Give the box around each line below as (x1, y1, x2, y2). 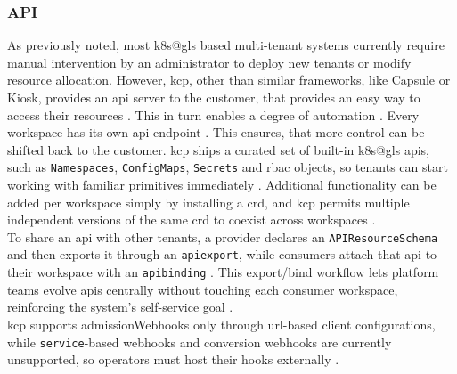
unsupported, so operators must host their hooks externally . (7, 350, 339, 369)
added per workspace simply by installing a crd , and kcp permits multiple (7, 192, 410, 211)
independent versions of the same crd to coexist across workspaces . (7, 210, 376, 229)
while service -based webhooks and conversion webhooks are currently (7, 332, 392, 351)
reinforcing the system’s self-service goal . (7, 297, 233, 316)
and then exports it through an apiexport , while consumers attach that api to (7, 245, 437, 264)
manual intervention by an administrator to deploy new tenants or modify (7, 53, 412, 71)
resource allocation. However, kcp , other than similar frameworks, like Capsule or (7, 70, 451, 89)
